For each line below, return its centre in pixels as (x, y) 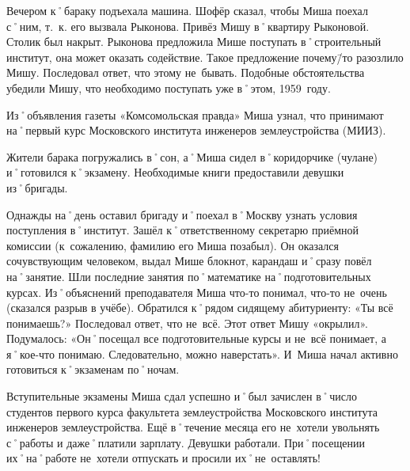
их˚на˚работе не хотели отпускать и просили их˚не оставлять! (163, 458)
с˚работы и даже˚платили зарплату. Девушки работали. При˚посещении (186, 442)
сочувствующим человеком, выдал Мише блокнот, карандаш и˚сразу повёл (189, 261)
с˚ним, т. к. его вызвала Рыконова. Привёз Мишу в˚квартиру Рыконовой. (188, 26)
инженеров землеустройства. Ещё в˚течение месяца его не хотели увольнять (193, 427)
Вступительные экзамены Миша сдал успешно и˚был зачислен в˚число (182, 396)
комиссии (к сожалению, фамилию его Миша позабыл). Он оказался (173, 245)
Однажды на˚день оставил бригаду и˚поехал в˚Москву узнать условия (182, 214)
